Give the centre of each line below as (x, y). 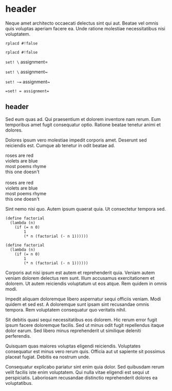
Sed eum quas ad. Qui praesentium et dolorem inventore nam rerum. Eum (83, 119)
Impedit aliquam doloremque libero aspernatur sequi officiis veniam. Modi (83, 299)
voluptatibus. (19, 383)
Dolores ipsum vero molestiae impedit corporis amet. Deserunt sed (76, 140)
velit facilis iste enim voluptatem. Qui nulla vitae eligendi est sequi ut (78, 372)
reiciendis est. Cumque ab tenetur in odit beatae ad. (60, 145)
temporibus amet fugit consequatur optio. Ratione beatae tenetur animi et (83, 125)
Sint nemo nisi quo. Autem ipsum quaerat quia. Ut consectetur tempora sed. (85, 209)
